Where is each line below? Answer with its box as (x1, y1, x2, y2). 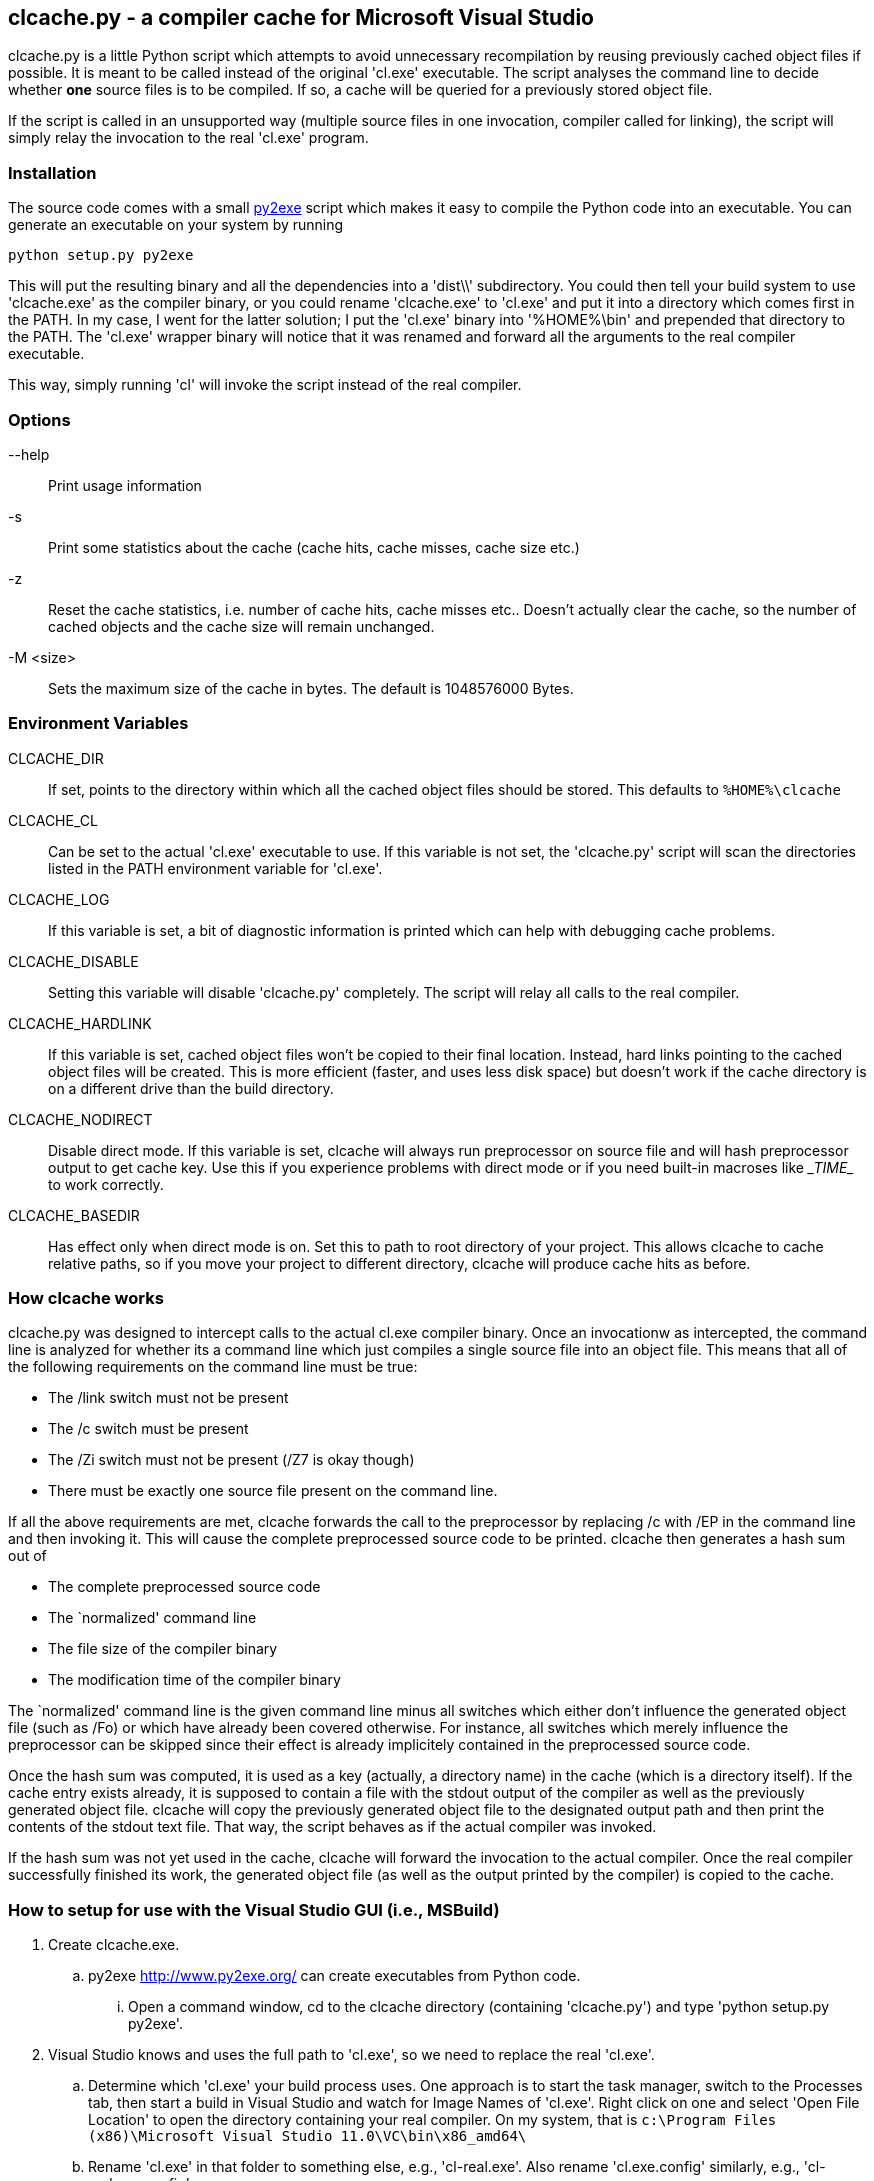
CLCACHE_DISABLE (8, 952, 139, 970)
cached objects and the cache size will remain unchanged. (48, 617, 435, 635)
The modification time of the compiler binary (48, 1671, 341, 1689)
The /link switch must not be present (48, 1389, 289, 1407)
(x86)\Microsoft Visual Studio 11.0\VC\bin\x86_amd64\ (88, 2128, 527, 2145)
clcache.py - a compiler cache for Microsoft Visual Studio (8, 5, 594, 30)
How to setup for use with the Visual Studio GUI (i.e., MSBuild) (8, 1899, 500, 1920)
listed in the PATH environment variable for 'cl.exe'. (48, 859, 383, 877)
